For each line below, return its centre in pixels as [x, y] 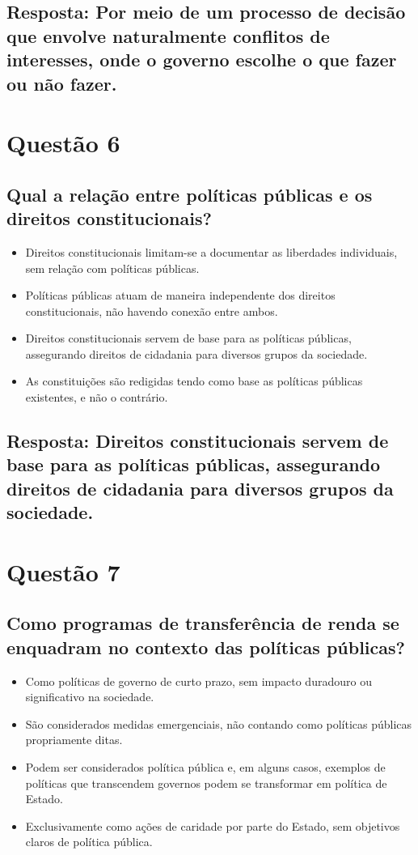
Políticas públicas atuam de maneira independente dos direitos [180, 295]
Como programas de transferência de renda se [203, 623]
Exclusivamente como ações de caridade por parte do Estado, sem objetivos [213, 825]
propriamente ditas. [74, 740]
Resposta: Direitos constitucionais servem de [198, 441]
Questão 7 [63, 571]
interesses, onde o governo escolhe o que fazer [202, 60]
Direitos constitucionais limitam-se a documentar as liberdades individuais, [211, 251]
